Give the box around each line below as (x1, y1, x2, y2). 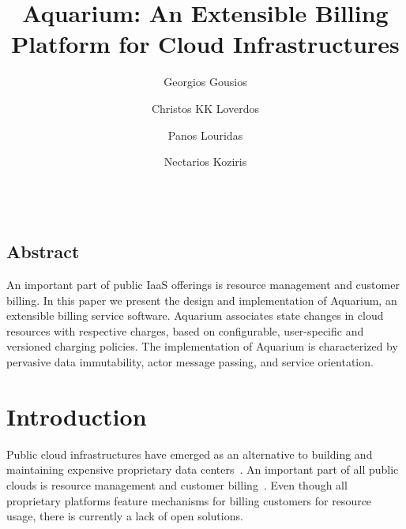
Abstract (6, 239, 80, 264)
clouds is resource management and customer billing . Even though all (6, 476, 348, 493)
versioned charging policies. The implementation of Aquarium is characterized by (6, 338, 398, 355)
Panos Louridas (167, 126, 243, 143)
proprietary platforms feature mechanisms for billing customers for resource (6, 492, 372, 508)
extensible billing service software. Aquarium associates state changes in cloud (6, 307, 384, 324)
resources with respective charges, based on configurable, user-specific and (6, 322, 364, 339)
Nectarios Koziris (164, 153, 247, 170)
